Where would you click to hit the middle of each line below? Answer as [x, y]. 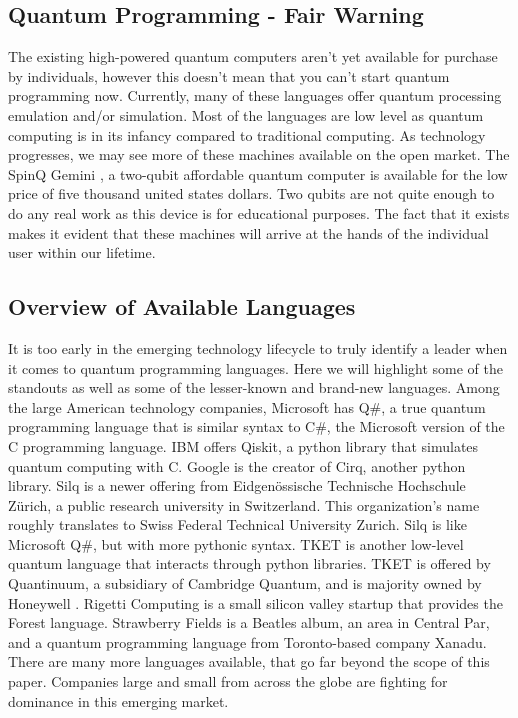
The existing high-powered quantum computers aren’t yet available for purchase [253, 56]
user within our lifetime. [82, 252]
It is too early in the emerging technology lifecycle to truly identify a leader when [258, 347]
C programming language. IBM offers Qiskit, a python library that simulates [243, 445]
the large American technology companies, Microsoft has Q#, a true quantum [247, 406]
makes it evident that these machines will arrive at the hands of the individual [248, 232]
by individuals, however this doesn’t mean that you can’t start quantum [229, 75]
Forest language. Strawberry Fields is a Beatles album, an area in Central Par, [249, 622]
